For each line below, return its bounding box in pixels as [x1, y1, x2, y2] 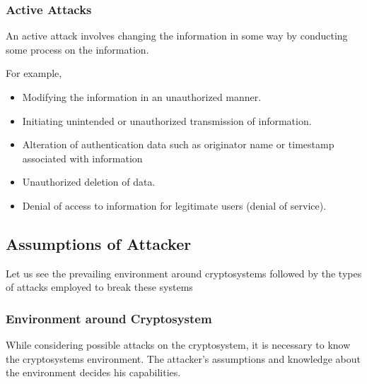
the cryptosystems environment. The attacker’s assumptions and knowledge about [6, 351, 361, 366]
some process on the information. [6, 42, 149, 56]
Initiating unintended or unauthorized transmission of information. [22, 113, 312, 128]
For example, [6, 66, 62, 80]
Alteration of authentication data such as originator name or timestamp [22, 137, 334, 152]
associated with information [22, 150, 143, 165]
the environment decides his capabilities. [6, 365, 181, 380]
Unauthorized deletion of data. [22, 174, 156, 189]
